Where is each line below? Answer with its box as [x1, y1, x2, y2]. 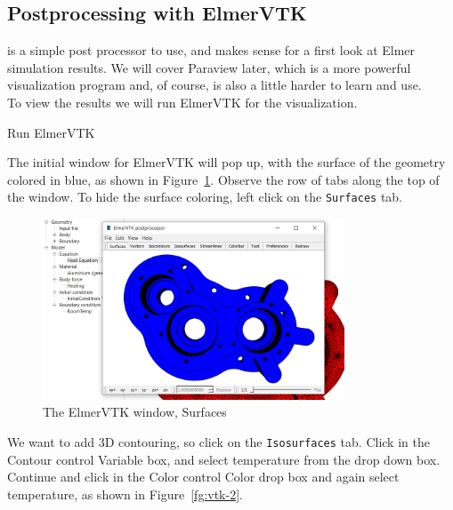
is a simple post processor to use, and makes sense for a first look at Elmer [7, 41, 416, 60]
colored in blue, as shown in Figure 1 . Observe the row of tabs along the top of [7, 170, 440, 188]
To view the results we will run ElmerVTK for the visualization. [7, 92, 358, 111]
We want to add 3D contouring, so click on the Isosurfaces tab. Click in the [7, 432, 430, 450]
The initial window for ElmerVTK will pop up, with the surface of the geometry [7, 153, 446, 171]
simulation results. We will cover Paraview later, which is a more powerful [7, 58, 411, 76]
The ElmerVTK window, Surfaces [43, 402, 227, 421]
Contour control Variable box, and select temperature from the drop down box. [7, 450, 441, 468]
